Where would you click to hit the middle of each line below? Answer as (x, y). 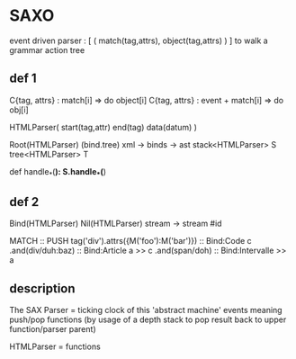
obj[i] (19, 110)
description (42, 288)
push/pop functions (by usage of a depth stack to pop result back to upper (148, 319)
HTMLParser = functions (55, 346)
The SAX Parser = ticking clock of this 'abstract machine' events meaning (146, 310)
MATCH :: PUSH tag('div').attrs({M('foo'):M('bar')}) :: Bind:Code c (130, 241)
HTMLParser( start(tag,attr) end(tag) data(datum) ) (103, 127)
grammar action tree (47, 49)
